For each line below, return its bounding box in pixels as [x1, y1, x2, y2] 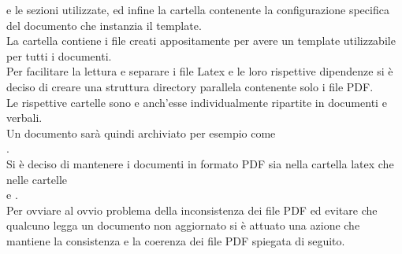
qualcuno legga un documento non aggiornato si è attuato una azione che [6, 217, 360, 234]
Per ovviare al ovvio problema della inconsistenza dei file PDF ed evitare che [6, 201, 378, 218]
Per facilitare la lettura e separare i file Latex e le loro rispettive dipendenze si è [6, 63, 393, 79]
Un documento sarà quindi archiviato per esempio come [6, 124, 276, 141]
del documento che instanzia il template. [6, 17, 202, 33]
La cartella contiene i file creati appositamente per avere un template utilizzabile [6, 32, 396, 49]
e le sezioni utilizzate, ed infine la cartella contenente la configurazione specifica [6, 2, 389, 17]
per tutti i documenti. [6, 47, 112, 64]
